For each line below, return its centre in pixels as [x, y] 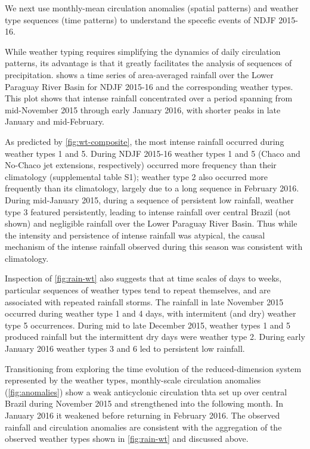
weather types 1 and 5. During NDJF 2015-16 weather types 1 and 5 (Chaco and [153, 153]
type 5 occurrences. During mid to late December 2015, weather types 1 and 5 [148, 325]
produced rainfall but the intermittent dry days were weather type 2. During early [155, 337]
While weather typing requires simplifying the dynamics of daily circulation [143, 51]
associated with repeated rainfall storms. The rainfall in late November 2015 [144, 301]
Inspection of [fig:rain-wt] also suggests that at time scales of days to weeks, [143, 278]
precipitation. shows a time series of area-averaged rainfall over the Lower [139, 74]
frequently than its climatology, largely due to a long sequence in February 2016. [152, 188]
